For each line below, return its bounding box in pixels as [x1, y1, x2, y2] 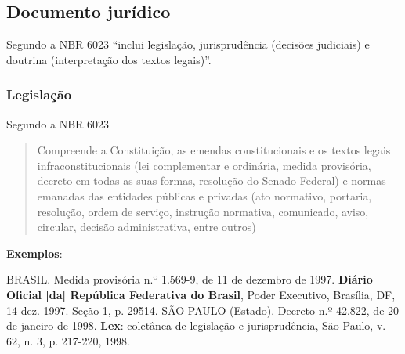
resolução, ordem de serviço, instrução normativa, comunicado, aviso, [37, 203, 369, 219]
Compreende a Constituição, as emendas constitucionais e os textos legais [37, 142, 391, 158]
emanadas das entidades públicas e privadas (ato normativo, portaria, [37, 187, 372, 204]
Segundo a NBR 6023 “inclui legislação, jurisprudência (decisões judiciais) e [6, 36, 370, 52]
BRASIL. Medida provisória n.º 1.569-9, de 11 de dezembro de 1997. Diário [6, 271, 373, 287]
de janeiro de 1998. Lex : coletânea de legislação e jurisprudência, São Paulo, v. [6, 317, 386, 334]
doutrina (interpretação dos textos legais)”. [6, 51, 212, 67]
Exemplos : [6, 244, 63, 261]
